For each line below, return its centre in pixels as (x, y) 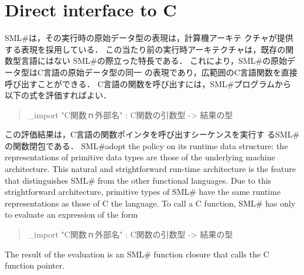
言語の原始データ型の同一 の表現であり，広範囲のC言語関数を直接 (170, 72)
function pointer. (35, 265)
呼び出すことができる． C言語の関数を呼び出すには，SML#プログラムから (148, 83)
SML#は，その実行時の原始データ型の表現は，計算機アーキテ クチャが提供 (149, 38)
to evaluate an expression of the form (71, 214)
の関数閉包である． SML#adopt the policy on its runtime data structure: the (146, 145)
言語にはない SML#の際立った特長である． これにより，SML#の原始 (154, 61)
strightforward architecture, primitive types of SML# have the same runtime (143, 192)
